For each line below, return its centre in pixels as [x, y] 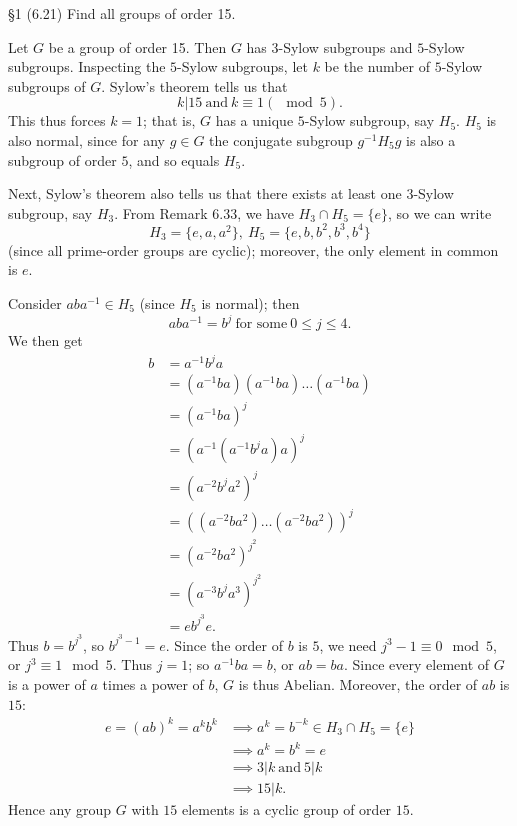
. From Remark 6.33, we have [204, 212]
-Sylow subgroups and [345, 46]
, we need [348, 644]
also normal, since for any [86, 139]
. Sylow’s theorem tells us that [194, 85]
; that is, [169, 120]
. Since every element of [417, 664]
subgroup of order [62, 159]
